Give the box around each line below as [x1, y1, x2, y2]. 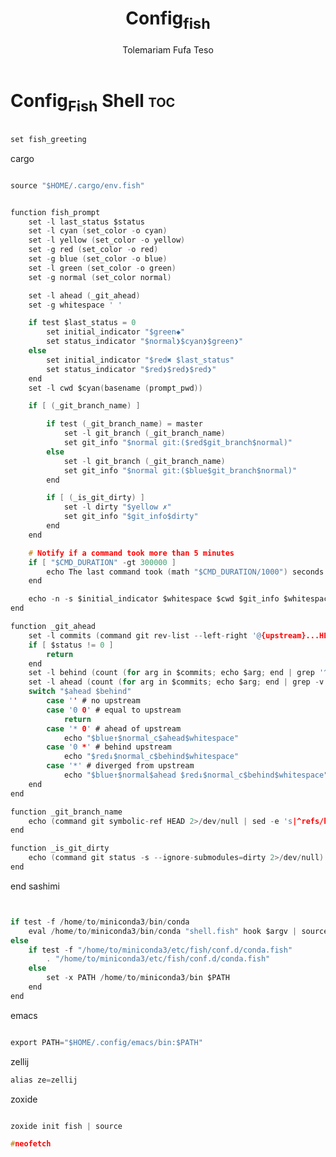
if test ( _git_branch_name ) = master [46, 419, 203, 429]
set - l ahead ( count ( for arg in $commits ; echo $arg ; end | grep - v [28, 677, 325, 687]
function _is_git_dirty [10, 843, 110, 854]
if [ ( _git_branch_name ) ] [28, 401, 141, 411]
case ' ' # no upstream [46, 696, 141, 706]
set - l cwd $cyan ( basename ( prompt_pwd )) [28, 383, 203, 393]
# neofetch [10, 1139, 52, 1149]
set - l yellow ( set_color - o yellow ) [28, 235, 186, 246]
